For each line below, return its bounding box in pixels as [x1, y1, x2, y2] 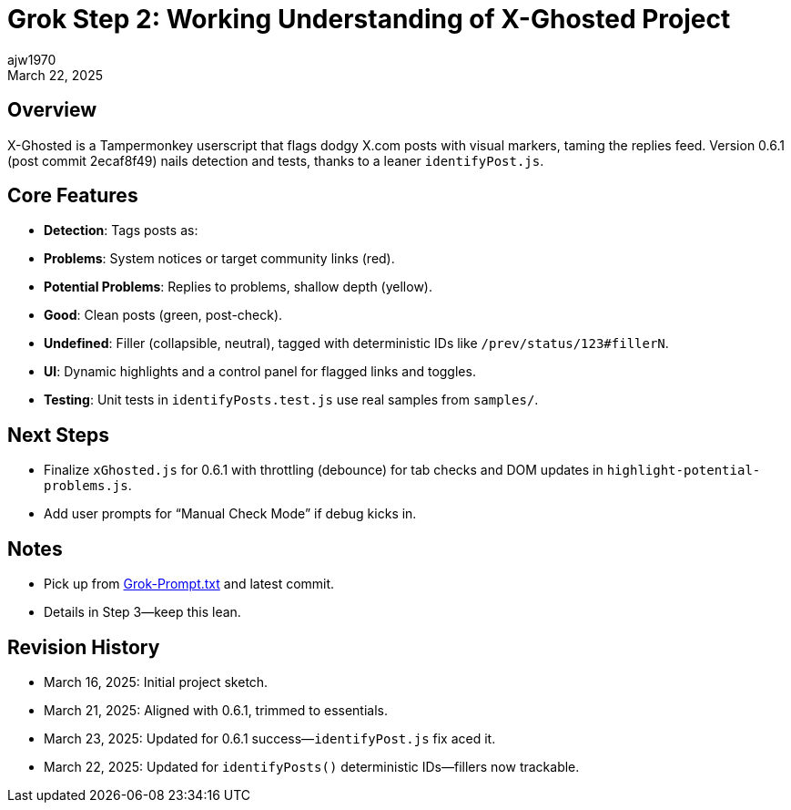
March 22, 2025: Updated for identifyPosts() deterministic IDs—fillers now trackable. [44, 758, 580, 774]
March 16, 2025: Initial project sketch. [44, 673, 269, 690]
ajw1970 [7, 51, 56, 67]
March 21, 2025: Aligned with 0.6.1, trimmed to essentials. [44, 702, 388, 718]
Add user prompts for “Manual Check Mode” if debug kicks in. [44, 506, 417, 522]
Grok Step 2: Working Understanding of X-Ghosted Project [7, 4, 731, 35]
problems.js [44, 478, 128, 494]
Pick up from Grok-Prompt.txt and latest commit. [44, 576, 335, 592]
